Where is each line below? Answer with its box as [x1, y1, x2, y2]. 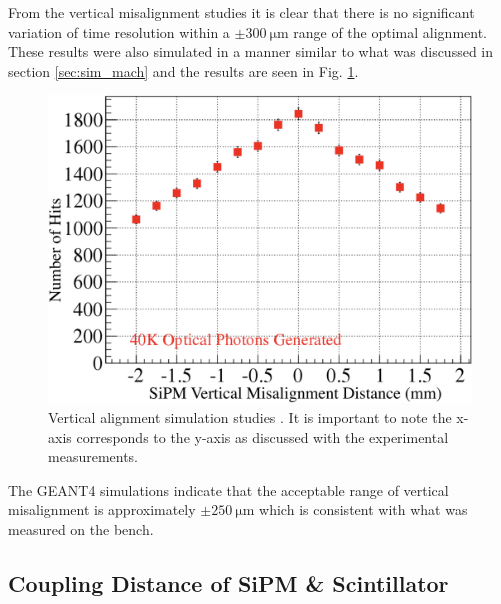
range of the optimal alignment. [293, 21, 487, 42]
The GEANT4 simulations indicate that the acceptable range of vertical [8, 479, 449, 500]
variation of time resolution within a [8, 21, 230, 42]
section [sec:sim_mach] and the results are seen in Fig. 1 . [8, 60, 359, 81]
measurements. [48, 446, 139, 467]
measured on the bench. [8, 519, 154, 539]
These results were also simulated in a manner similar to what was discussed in [8, 41, 494, 62]
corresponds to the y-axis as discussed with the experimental [76, 426, 449, 447]
